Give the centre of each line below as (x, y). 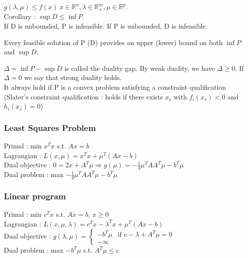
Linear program (35, 196)
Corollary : (20, 16)
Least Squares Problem (50, 127)
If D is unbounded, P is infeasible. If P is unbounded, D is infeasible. (106, 26)
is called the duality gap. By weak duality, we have (140, 68)
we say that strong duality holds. (73, 77)
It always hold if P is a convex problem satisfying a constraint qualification (115, 87)
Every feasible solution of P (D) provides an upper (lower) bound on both (113, 42)
